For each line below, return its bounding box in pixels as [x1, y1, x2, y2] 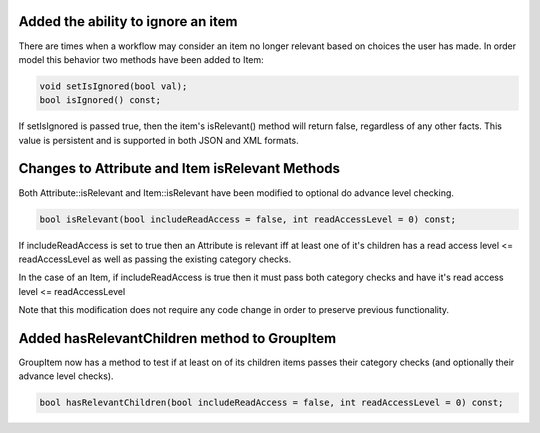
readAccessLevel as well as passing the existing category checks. [18, 253, 292, 265]
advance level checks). [18, 370, 114, 382]
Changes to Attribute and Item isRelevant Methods [18, 160, 340, 177]
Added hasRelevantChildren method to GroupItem [18, 330, 337, 347]
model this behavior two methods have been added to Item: [18, 53, 264, 65]
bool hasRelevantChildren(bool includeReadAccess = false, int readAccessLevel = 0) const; [39, 397, 504, 409]
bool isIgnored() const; [39, 95, 162, 106]
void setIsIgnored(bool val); [39, 80, 188, 92]
